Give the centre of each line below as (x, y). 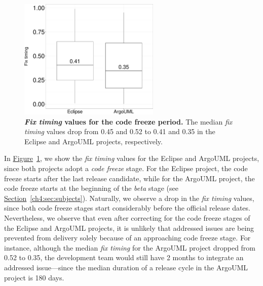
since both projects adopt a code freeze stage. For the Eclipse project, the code (126, 168)
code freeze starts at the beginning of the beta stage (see (91, 188)
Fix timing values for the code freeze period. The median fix (128, 121)
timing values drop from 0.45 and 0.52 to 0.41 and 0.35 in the (120, 131)
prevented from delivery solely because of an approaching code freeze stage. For (127, 238)
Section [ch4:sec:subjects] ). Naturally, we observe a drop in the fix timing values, (129, 198)
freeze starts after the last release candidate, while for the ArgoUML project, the (129, 178)
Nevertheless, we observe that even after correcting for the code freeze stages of (127, 218)
